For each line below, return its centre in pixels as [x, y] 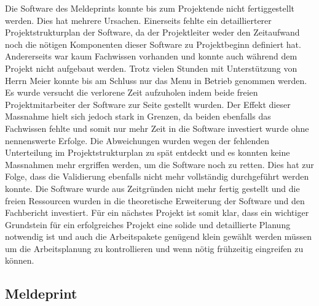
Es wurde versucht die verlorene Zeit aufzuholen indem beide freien [132, 92]
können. [20, 260]
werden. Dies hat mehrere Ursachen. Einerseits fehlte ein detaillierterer [138, 20]
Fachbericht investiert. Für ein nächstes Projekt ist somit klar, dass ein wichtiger [157, 212]
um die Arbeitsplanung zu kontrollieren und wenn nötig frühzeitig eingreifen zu [154, 248]
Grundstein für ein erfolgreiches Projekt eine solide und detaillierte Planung [148, 224]
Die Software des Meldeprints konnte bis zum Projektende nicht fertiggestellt [150, 8]
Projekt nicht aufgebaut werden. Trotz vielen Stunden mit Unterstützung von [151, 68]
